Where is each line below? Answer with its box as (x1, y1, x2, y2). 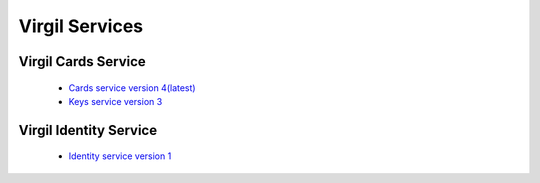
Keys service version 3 (68, 95, 163, 107)
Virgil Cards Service (18, 53, 147, 70)
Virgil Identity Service (18, 121, 158, 139)
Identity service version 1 (68, 150, 172, 162)
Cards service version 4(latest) (68, 81, 196, 94)
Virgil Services (18, 15, 144, 37)
